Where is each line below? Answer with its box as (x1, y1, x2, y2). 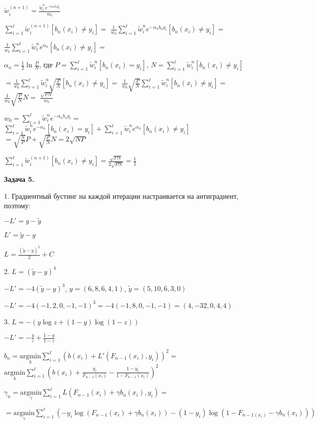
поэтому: (4, 200, 31, 211)
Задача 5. (4, 174, 34, 184)
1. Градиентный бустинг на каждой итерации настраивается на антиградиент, (4, 190, 239, 201)
